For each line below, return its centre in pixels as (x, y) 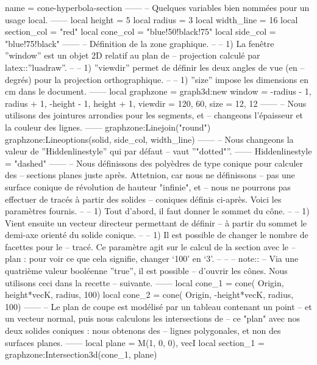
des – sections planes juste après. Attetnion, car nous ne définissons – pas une (150, 175)
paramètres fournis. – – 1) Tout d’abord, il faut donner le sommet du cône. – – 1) (157, 211)
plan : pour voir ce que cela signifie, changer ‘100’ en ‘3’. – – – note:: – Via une (152, 258)
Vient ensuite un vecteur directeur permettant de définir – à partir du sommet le (156, 222)
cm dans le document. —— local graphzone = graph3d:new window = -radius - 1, (158, 91)
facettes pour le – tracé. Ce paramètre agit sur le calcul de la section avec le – (150, 246)
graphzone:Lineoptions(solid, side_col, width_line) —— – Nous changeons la (149, 139)
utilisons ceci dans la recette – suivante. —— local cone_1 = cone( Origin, (144, 282)
